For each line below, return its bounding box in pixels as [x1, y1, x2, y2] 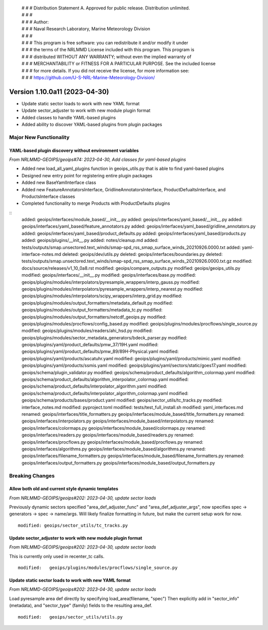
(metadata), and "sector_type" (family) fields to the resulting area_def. [9, 603, 152, 609]
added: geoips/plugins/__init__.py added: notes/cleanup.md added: [21, 237, 159, 243]
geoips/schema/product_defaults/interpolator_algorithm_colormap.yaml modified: [21, 390, 189, 396]
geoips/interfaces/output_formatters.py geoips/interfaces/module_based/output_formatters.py [21, 460, 215, 466]
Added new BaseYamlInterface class [21, 179, 96, 186]
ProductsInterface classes [21, 193, 75, 199]
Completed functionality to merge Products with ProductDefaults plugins [21, 200, 170, 206]
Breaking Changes [9, 472, 55, 479]
